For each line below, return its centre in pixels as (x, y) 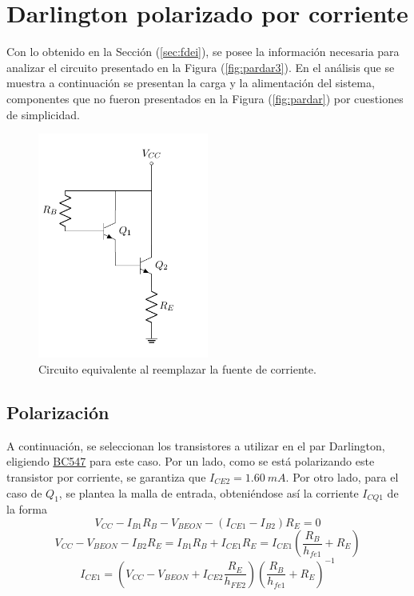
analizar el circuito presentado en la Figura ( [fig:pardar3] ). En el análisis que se (201, 67)
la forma (27, 509)
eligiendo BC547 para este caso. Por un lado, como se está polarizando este (191, 461)
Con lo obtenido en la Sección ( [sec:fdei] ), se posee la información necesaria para (203, 52)
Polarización (58, 412)
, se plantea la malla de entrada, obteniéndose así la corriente (209, 492)
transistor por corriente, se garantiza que (106, 477)
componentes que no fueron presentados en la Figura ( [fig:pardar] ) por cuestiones (205, 98)
